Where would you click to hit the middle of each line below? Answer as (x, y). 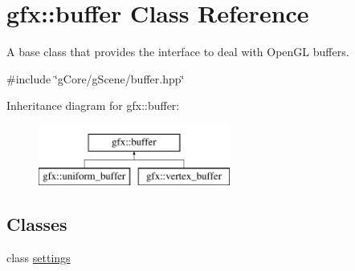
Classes (37, 224)
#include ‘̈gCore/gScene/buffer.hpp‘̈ (96, 78)
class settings (39, 258)
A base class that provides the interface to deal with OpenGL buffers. (178, 52)
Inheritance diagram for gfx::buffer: (93, 105)
